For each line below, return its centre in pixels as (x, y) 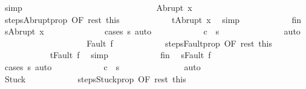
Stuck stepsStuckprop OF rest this (95, 78)
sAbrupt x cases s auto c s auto (152, 31)
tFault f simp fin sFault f (130, 55)
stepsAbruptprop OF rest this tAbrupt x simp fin (153, 19)
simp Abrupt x (98, 7)
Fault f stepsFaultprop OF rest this (180, 43)
